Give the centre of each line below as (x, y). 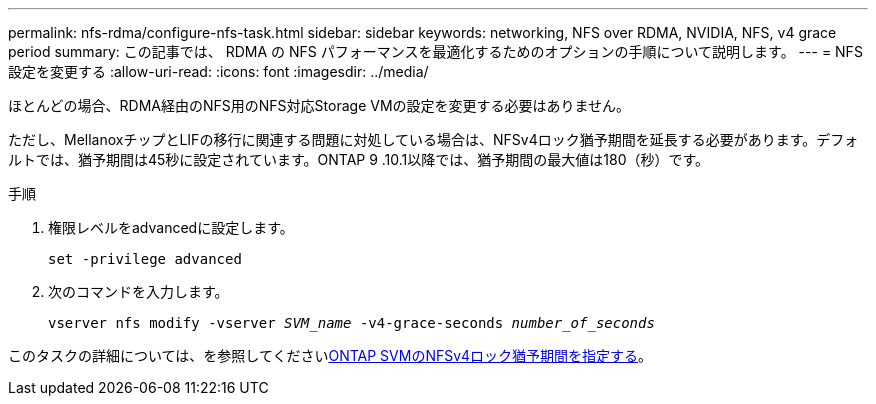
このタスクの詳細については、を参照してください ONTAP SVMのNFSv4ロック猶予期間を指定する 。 (330, 355)
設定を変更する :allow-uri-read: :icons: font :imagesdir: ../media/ (218, 71)
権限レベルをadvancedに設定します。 (171, 227)
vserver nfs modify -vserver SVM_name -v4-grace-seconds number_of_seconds (351, 323)
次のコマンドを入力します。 (138, 291)
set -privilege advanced (145, 259)
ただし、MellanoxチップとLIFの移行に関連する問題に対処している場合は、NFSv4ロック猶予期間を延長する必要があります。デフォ (433, 139)
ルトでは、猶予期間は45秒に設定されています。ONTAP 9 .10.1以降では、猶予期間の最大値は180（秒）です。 (359, 159)
